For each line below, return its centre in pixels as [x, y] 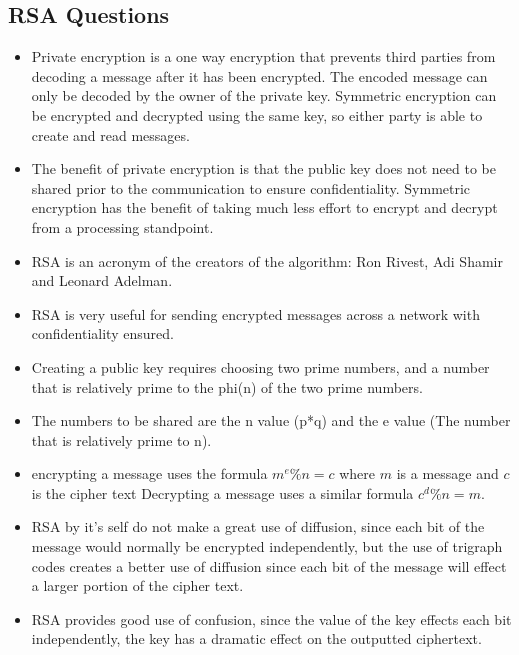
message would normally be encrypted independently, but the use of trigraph [267, 546]
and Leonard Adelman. [102, 280]
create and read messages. [110, 134]
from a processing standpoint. [122, 226]
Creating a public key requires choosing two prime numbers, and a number [260, 366]
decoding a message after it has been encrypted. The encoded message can [259, 75]
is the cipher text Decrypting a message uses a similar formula [222, 492]
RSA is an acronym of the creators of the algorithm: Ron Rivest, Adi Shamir [267, 260]
